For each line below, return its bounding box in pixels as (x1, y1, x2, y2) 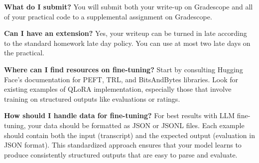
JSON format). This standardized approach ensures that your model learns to (4, 140, 242, 150)
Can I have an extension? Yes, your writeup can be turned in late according (4, 28, 247, 38)
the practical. (4, 47, 44, 58)
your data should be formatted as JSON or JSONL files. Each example (28, 120, 245, 130)
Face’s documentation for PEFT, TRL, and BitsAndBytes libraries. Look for (4, 74, 239, 84)
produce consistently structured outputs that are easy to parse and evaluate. (4, 149, 238, 160)
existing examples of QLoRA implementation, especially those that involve (4, 84, 232, 94)
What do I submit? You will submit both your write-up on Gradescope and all (4, 1, 253, 11)
